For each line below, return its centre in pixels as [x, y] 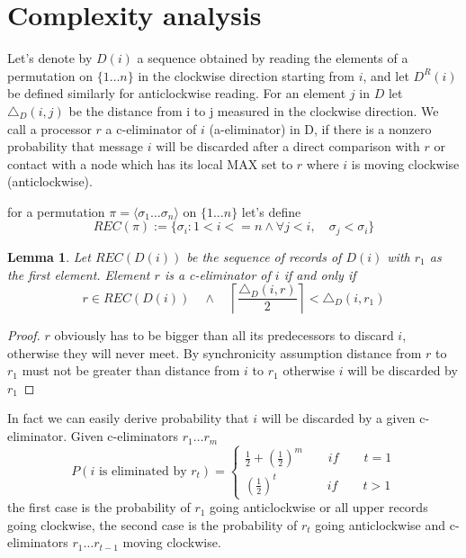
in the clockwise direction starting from [246, 75]
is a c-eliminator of [217, 274]
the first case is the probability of [99, 507]
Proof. [24, 335]
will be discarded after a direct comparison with [288, 146]
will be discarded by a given [338, 418]
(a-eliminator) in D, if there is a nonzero [320, 128]
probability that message [76, 146]
